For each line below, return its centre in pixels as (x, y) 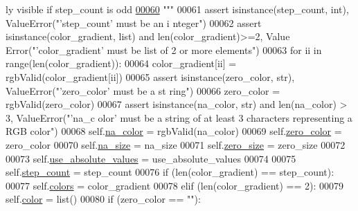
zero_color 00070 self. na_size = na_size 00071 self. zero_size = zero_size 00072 (176, 144)
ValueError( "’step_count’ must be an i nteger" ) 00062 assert (134, 22)
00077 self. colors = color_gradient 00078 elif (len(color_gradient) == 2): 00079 (175, 185)
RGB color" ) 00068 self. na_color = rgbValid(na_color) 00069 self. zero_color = (174, 131)
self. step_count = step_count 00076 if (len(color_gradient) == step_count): (170, 172)
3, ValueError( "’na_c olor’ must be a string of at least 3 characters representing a (179, 117)
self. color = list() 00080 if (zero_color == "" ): (103, 199)
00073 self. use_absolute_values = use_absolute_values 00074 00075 (151, 158)
